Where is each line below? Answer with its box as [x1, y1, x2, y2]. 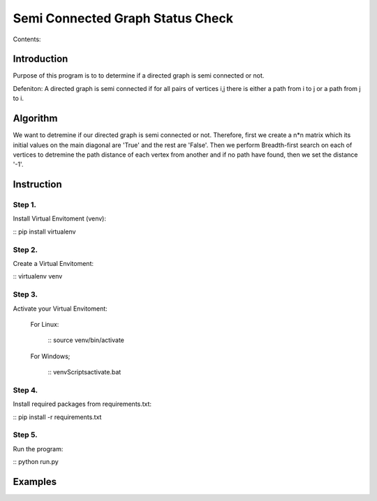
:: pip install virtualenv [13, 227, 76, 236]
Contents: [13, 35, 41, 43]
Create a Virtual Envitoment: [13, 260, 94, 267]
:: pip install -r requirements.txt [13, 413, 102, 421]
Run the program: [13, 444, 64, 453]
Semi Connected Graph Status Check [13, 10, 234, 26]
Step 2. [13, 245, 38, 255]
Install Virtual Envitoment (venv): [13, 214, 106, 223]
